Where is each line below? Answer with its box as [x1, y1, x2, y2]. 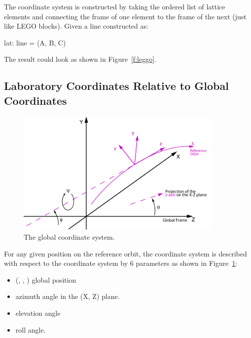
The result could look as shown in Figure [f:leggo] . [4, 54, 156, 64]
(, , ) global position [15, 274, 76, 285]
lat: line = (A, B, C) [4, 37, 66, 47]
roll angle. [15, 324, 46, 335]
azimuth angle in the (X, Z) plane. [15, 291, 120, 301]
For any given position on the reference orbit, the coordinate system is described [4, 248, 247, 258]
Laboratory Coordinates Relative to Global [4, 78, 229, 93]
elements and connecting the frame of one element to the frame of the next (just [4, 11, 247, 21]
